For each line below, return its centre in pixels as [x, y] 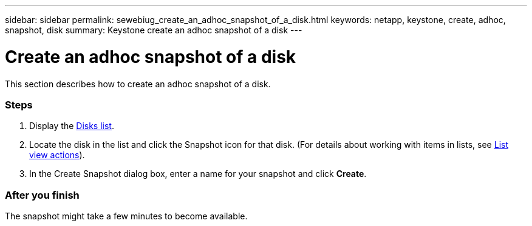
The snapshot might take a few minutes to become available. [126, 216]
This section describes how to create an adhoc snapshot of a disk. [138, 84]
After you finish [42, 195]
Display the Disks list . [72, 126]
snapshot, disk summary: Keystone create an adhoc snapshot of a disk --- [154, 30]
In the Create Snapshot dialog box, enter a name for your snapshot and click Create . [198, 174]
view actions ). [57, 155]
